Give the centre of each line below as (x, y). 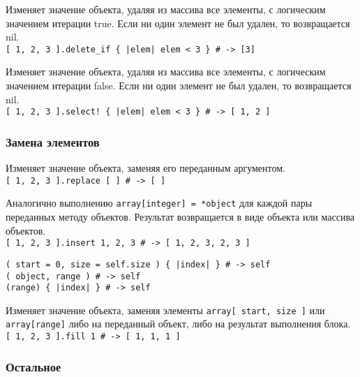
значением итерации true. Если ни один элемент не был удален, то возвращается (178, 23)
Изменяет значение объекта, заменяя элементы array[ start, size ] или (165, 310)
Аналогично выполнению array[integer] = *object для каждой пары (159, 203)
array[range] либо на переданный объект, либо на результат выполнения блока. (178, 324)
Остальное (33, 366)
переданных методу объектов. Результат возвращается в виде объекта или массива (180, 216)
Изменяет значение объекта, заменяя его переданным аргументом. (145, 168)
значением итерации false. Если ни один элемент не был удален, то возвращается (179, 86)
